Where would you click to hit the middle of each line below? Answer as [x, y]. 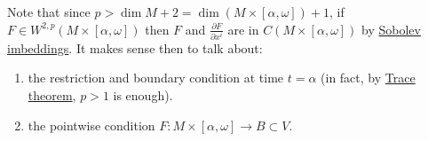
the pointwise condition [91, 125]
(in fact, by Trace [368, 78]
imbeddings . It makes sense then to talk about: [135, 47]
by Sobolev [391, 29]
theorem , [52, 94]
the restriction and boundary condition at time [156, 78]
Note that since [49, 12]
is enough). [143, 94]
